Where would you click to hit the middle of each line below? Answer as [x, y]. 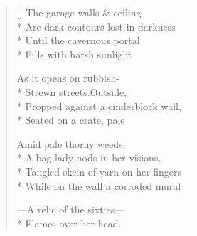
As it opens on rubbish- [68, 78]
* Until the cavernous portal [78, 40]
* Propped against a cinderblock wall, [99, 106]
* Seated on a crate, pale [71, 120]
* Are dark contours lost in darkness [96, 26]
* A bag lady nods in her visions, [89, 157]
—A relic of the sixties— [71, 209]
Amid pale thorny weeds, [71, 143]
